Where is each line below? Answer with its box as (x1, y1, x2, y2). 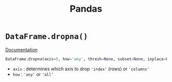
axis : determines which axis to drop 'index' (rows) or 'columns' (12, 66, 149, 72)
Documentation (5, 46, 38, 52)
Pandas (70, 3, 102, 15)
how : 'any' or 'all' (12, 71, 54, 77)
